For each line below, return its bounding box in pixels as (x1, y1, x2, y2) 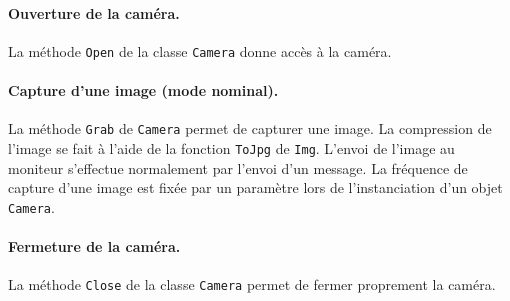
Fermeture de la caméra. (8, 236, 181, 256)
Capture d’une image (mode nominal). (8, 80, 279, 101)
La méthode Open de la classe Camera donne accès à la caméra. (8, 40, 392, 61)
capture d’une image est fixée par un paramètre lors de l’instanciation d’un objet (8, 177, 503, 198)
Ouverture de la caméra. (8, 2, 180, 23)
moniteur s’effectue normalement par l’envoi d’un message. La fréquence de (8, 157, 468, 178)
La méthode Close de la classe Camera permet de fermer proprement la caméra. (8, 274, 496, 295)
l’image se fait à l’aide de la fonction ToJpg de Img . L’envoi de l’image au (8, 137, 455, 158)
